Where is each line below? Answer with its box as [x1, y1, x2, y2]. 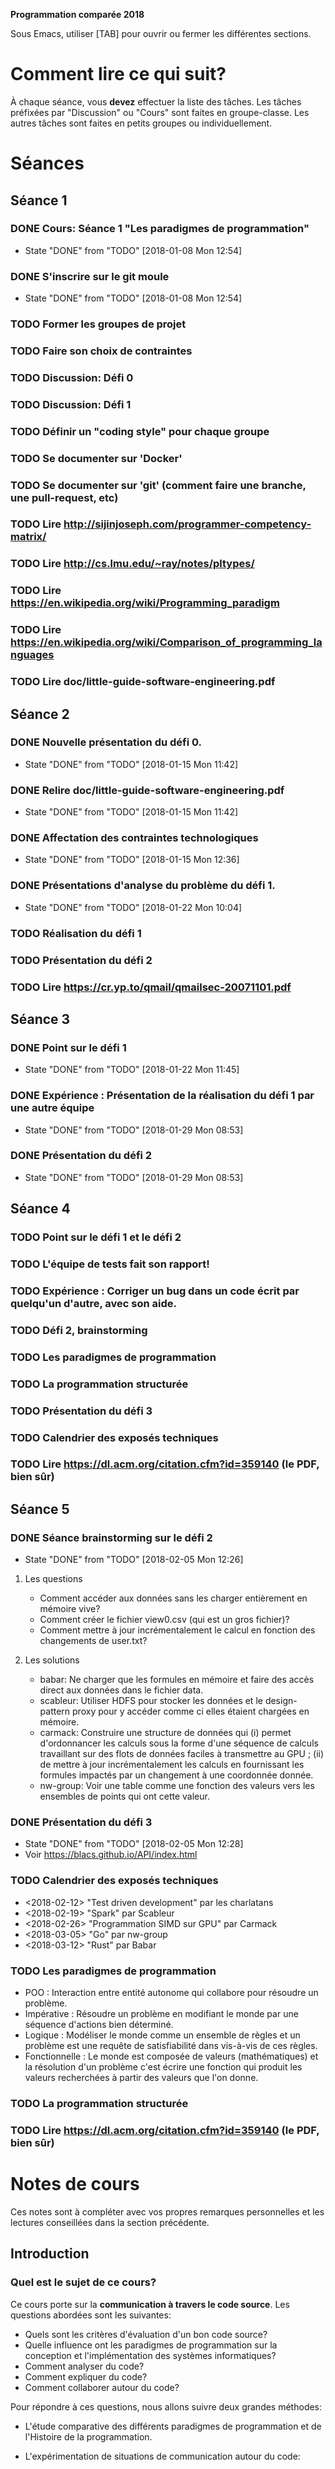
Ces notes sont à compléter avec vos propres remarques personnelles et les [10, 2205, 325, 2218]
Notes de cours [10, 2173, 140, 2196]
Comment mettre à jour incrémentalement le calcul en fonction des [39, 1624, 316, 1636]
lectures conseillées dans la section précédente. [10, 2216, 210, 2228]
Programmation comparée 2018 [10, 9, 145, 20]
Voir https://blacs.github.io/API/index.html [24, 1849, 198, 1861]
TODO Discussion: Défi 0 [10, 370, 134, 384]
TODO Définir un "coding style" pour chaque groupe [10, 424, 270, 438]
